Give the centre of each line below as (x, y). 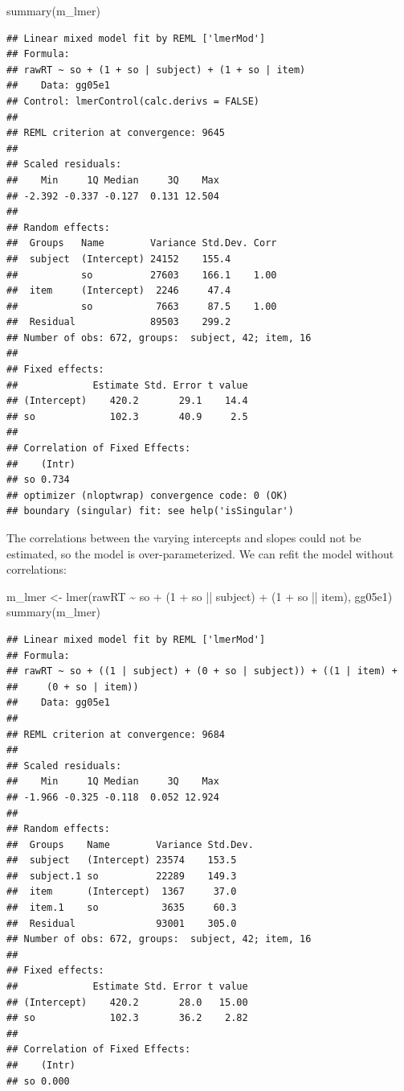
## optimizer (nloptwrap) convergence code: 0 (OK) (147, 495)
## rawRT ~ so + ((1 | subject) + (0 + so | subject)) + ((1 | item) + (202, 671)
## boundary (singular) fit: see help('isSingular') (150, 511)
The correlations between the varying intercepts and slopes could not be (184, 537)
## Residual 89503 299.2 (119, 322)
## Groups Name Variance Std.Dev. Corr (142, 243)
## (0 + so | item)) (73, 687)
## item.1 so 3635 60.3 (122, 908)
